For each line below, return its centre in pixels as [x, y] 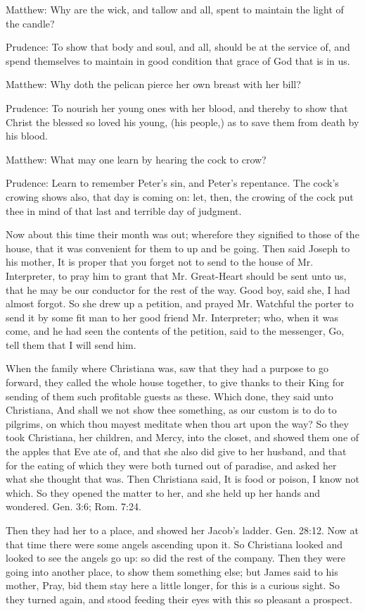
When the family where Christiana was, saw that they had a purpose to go [167, 368]
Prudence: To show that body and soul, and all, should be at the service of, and [178, 47]
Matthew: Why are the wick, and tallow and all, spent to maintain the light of [175, 9]
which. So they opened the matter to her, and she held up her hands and [163, 492]
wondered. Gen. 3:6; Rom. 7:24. [73, 506]
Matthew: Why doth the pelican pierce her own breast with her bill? [153, 84]
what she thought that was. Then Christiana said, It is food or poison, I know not [183, 479]
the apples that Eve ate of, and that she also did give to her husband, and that [176, 451]
